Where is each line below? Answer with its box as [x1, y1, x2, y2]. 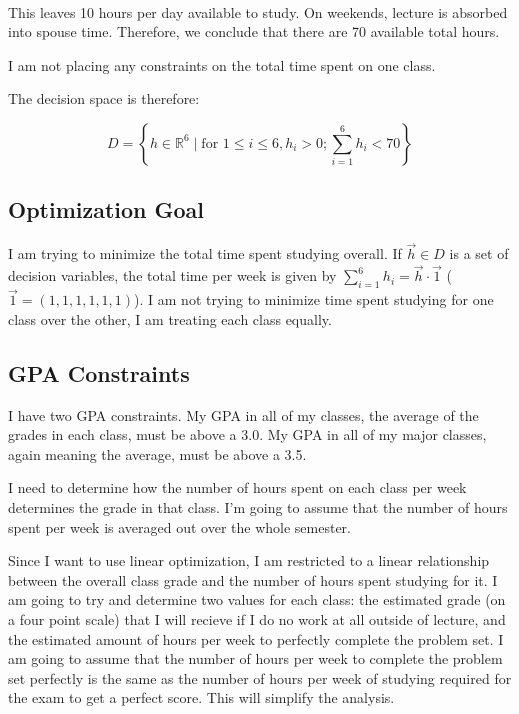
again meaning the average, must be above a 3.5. [8, 443, 307, 464]
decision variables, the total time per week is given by [8, 265, 337, 286]
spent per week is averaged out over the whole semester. [8, 516, 351, 537]
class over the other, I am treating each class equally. [8, 308, 332, 329]
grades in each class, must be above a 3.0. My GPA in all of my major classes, [8, 424, 487, 445]
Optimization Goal [8, 194, 205, 225]
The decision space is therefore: [8, 88, 200, 109]
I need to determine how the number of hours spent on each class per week [8, 477, 467, 498]
